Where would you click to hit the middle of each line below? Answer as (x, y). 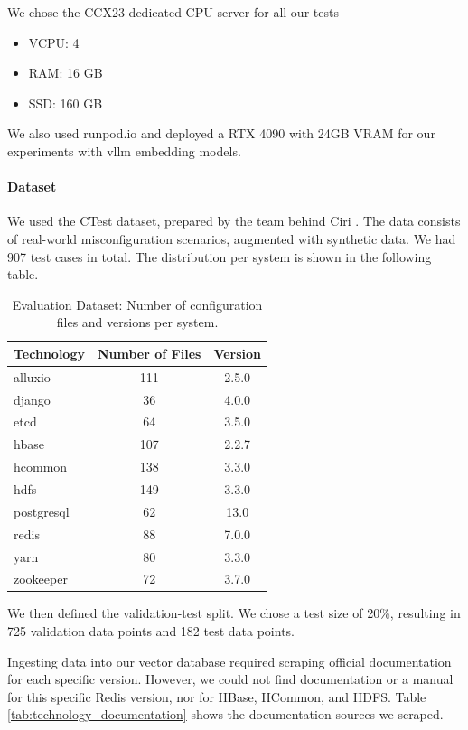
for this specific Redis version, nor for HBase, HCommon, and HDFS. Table (217, 696)
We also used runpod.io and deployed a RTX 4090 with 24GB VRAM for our (221, 133)
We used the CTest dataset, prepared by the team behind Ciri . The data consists (234, 221)
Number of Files (149, 353)
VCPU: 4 (54, 42)
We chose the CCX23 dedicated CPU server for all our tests (173, 12)
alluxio (32, 376)
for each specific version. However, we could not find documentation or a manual (230, 679)
